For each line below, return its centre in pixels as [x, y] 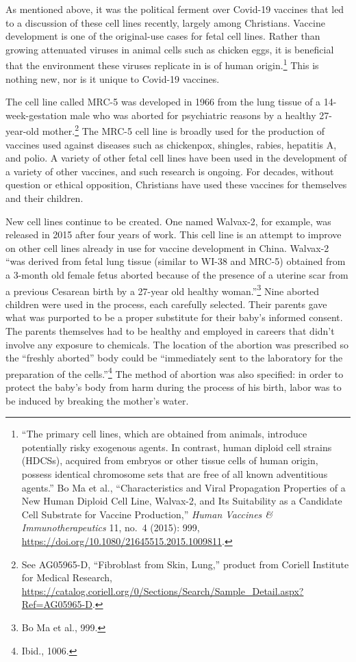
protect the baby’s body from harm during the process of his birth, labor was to [174, 387]
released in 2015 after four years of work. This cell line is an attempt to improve [174, 234]
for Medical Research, [67, 577]
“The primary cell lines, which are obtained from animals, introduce [164, 434]
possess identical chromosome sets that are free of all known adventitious [175, 474]
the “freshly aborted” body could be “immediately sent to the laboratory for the [174, 358]
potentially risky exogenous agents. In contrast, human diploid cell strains [177, 447]
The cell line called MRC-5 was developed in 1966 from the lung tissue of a [163, 102]
